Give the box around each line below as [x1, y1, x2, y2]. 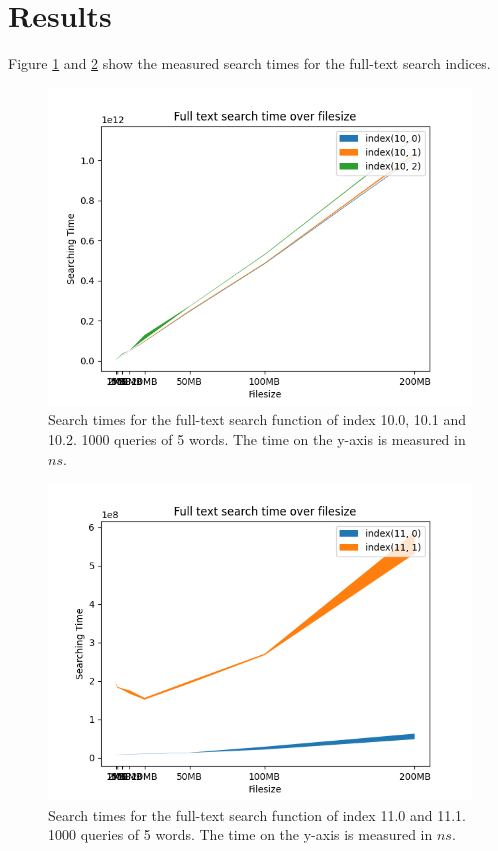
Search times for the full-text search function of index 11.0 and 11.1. [48, 804, 466, 825]
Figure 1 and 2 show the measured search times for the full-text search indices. [8, 53, 491, 74]
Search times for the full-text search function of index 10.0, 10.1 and [48, 409, 466, 430]
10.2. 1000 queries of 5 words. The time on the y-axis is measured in [48, 428, 466, 449]
